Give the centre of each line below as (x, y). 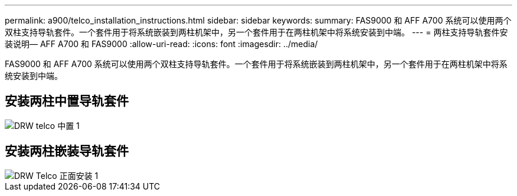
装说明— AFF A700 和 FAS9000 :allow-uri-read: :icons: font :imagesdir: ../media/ (161, 44)
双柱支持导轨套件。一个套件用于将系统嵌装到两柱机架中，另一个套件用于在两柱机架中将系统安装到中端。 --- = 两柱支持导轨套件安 (256, 32)
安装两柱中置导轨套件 (67, 101)
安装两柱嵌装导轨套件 (67, 151)
